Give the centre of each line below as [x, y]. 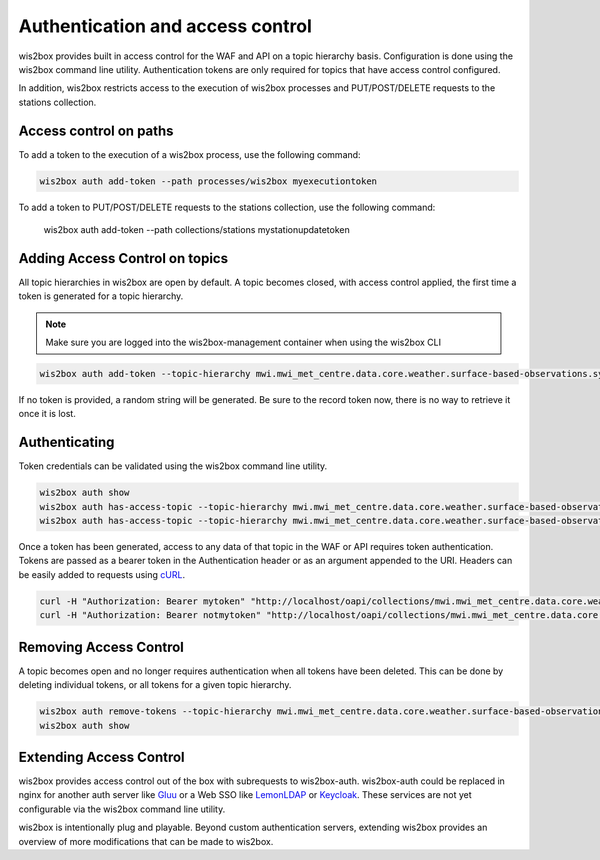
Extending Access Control [101, 756]
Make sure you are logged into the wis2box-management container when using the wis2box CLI [243, 342]
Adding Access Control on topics [123, 258]
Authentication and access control [165, 26]
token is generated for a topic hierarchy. [101, 296]
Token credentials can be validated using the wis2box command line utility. [173, 466]
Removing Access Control [101, 646]
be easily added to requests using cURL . [101, 574]
